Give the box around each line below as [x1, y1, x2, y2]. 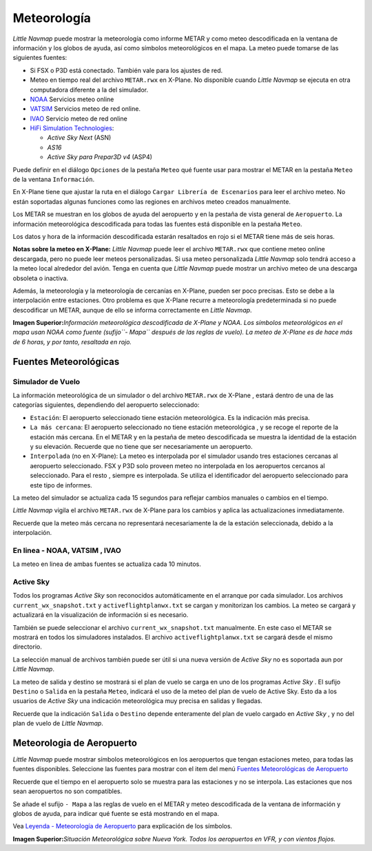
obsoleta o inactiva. [12, 274, 69, 282]
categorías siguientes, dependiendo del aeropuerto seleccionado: [12, 401, 200, 409]
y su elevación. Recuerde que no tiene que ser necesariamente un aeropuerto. [30, 442, 253, 450]
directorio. [12, 642, 43, 651]
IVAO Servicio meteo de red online [30, 114, 127, 123]
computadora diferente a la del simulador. [30, 85, 148, 94]
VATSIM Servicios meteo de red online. [30, 105, 141, 113]
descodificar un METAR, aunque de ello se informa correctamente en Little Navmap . [12, 306, 252, 314]
